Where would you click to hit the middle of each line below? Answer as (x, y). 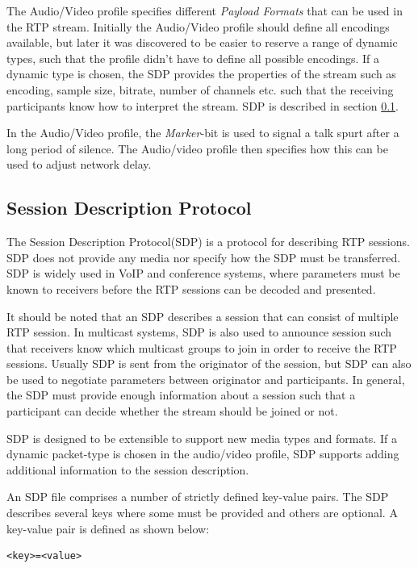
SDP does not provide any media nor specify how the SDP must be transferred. (204, 257)
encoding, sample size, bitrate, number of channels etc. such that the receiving (200, 89)
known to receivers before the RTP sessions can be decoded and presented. (191, 288)
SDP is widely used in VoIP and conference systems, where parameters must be (203, 273)
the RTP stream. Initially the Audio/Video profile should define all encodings (198, 26)
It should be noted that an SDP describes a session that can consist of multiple (203, 316)
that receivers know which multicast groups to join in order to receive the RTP (202, 347)
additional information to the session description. (128, 469)
